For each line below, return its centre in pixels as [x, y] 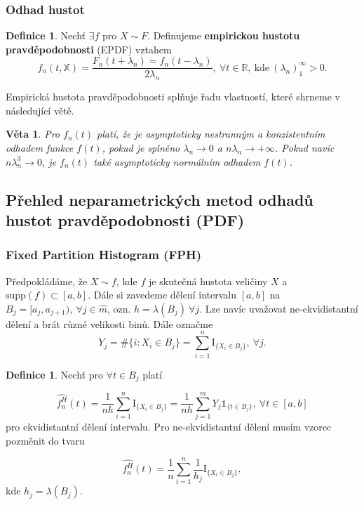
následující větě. [40, 110]
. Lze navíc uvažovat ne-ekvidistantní [279, 308]
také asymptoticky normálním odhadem [177, 161]
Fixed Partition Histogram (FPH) [104, 255]
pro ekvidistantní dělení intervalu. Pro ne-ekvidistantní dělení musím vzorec [169, 427]
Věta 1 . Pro [33, 134]
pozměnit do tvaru [45, 440]
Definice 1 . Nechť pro [54, 374]
